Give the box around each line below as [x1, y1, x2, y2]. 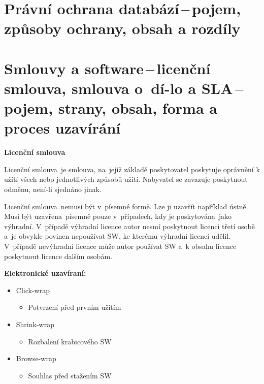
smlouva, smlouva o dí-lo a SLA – [4, 77, 244, 98]
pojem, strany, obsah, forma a [4, 98, 217, 118]
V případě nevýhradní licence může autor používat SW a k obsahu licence [4, 241, 237, 251]
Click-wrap [16, 284, 50, 295]
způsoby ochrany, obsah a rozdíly [4, 18, 241, 39]
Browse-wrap [16, 353, 56, 364]
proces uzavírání [4, 117, 121, 138]
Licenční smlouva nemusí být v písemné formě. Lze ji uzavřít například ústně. [4, 201, 248, 211]
